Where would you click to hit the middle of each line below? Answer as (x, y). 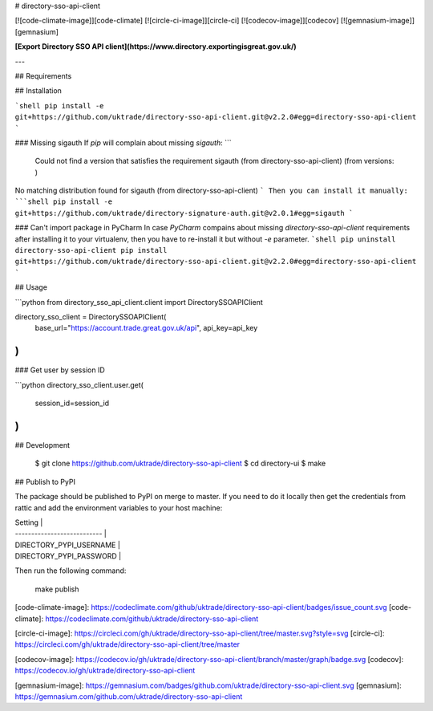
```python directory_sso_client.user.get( (79, 384)
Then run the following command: (71, 571)
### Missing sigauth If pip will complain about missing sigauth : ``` (123, 142)
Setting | (29, 522)
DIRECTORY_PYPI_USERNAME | (67, 545)
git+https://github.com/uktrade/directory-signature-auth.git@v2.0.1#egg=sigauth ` (184, 213)
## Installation (38, 91)
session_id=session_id (72, 403)
